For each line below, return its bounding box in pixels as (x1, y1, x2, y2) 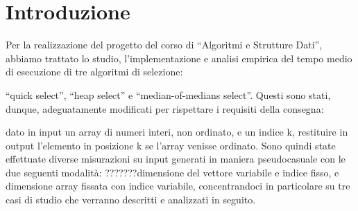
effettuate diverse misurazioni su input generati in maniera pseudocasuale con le (6, 152, 346, 166)
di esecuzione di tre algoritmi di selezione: (6, 64, 183, 79)
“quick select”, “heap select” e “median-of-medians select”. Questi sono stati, (6, 87, 331, 102)
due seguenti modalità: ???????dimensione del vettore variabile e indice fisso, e (6, 165, 339, 179)
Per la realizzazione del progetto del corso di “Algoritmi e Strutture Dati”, (6, 37, 323, 52)
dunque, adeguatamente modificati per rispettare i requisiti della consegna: (6, 101, 324, 116)
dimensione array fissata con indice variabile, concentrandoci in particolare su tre (6, 178, 350, 193)
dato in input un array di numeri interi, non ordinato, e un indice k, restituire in (6, 125, 348, 139)
